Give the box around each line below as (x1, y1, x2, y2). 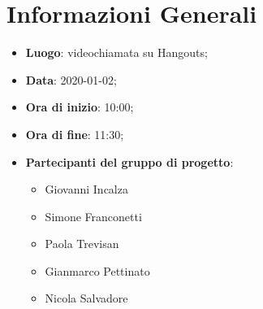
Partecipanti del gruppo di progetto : (25, 153, 234, 170)
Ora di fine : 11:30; (25, 125, 124, 142)
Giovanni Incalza (45, 181, 128, 198)
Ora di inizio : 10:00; (25, 98, 134, 115)
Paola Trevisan (45, 235, 119, 252)
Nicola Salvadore (45, 289, 128, 307)
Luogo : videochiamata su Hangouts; (25, 44, 208, 61)
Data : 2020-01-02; (25, 71, 117, 88)
